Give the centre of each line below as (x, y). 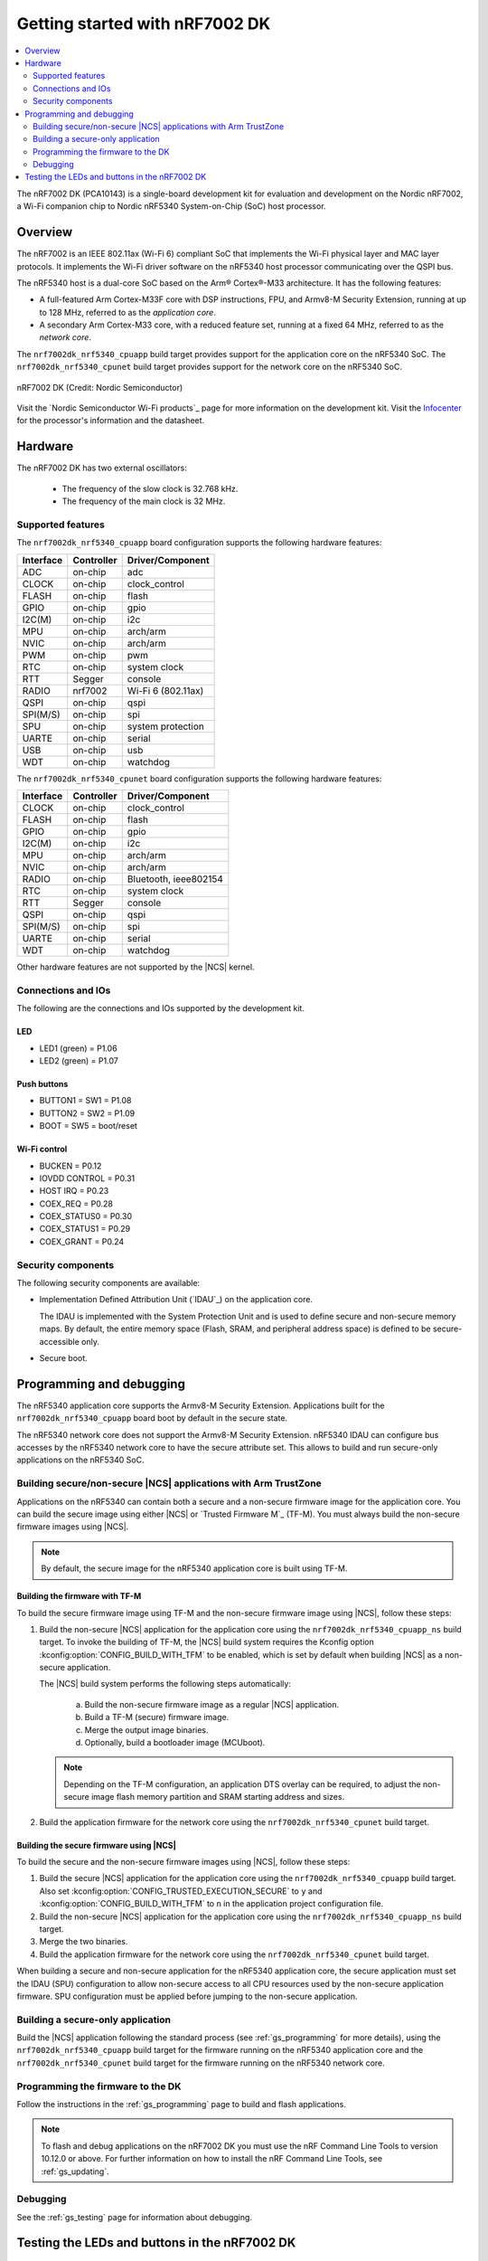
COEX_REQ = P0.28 (76, 1204)
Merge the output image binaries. (146, 1730)
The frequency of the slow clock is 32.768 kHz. (150, 488)
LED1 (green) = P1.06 (78, 1048)
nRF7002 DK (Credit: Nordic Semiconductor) (100, 387)
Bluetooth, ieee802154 (175, 879)
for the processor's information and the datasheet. (111, 421)
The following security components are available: (108, 1283)
